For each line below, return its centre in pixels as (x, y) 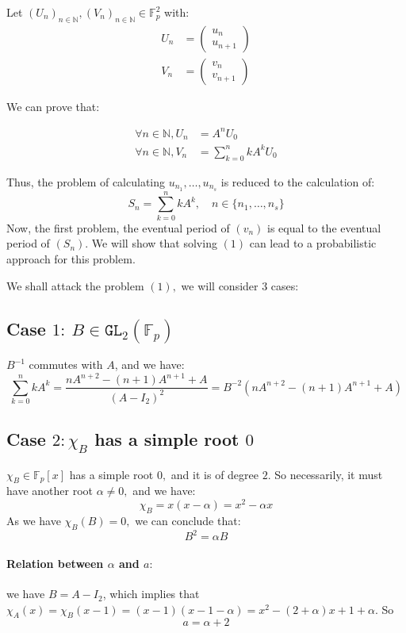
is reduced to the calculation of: (298, 181)
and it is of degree (214, 474)
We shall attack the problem (75, 285)
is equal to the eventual (324, 227)
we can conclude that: (188, 520)
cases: (285, 285)
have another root (50, 491)
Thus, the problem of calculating (86, 181)
